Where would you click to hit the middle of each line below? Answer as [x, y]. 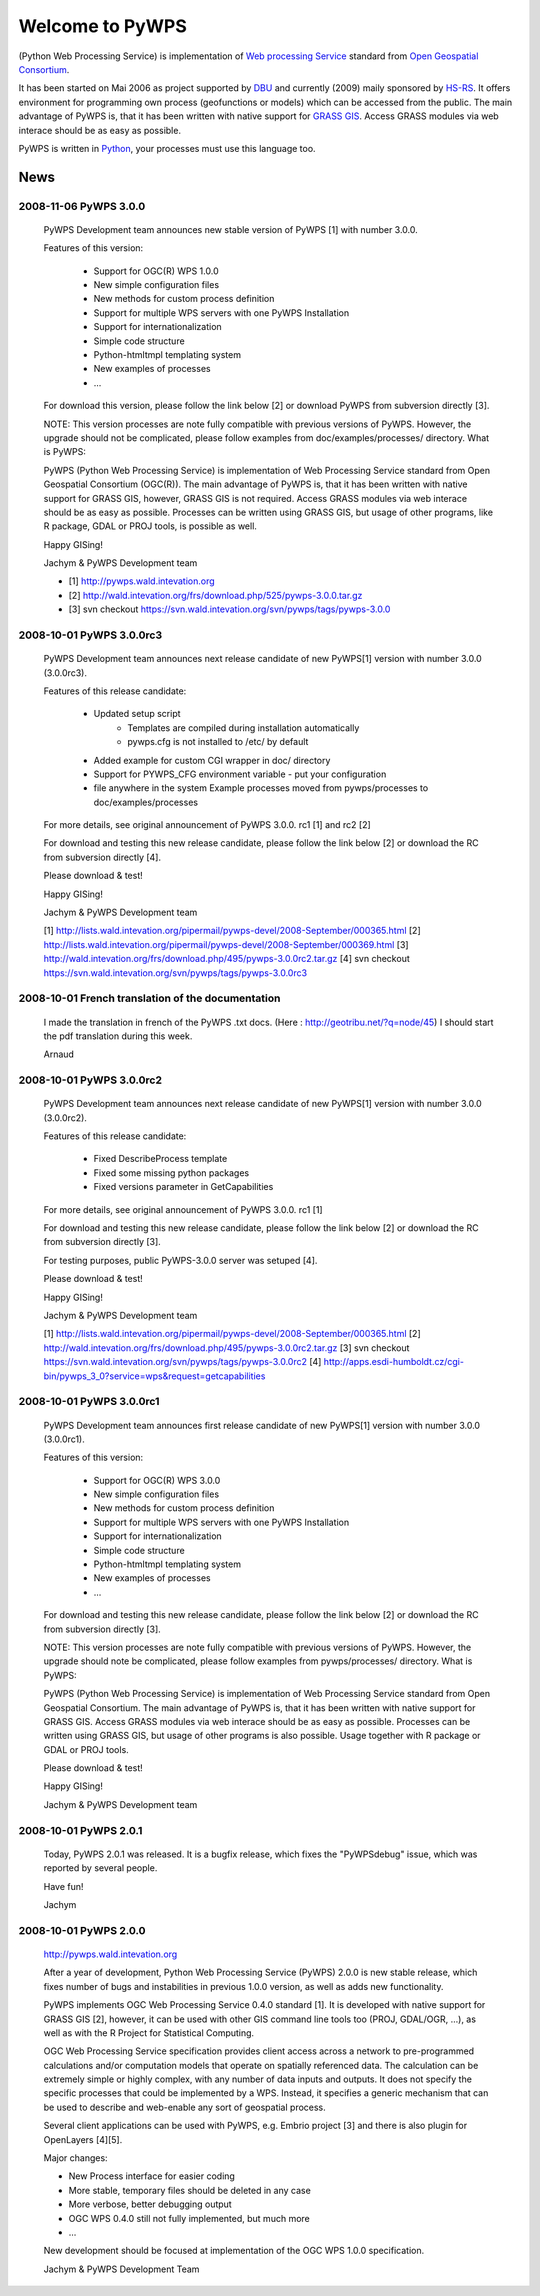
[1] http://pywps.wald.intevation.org [141, 581]
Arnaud [59, 1054]
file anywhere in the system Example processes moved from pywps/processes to [261, 788]
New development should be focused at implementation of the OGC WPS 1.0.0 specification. [234, 2251]
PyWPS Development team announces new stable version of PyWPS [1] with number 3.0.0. [231, 229]
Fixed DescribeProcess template [160, 1159]
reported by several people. [100, 1868]
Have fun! [63, 1886]
